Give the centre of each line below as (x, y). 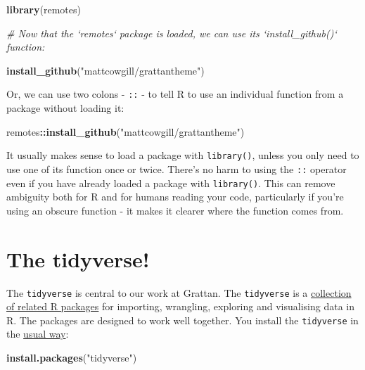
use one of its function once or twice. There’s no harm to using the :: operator (177, 168)
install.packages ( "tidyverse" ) (72, 357)
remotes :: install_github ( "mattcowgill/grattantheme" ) (126, 131)
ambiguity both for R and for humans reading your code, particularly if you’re (175, 197)
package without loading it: (65, 108)
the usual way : (38, 334)
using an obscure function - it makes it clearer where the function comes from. (175, 210)
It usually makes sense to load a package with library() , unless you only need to (183, 155)
